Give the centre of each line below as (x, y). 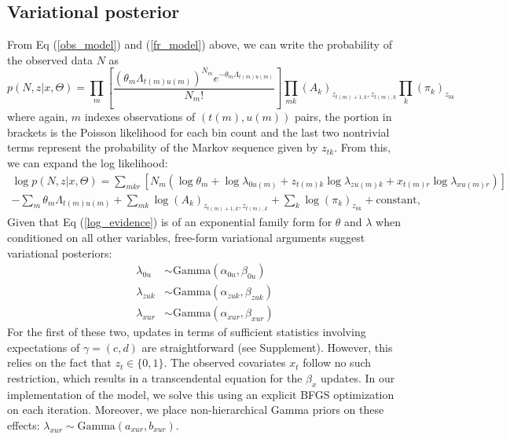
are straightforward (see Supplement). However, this (267, 347)
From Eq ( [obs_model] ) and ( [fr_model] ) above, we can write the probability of (200, 44)
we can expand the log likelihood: (88, 163)
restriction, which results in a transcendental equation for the (155, 378)
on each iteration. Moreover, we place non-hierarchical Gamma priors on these (196, 410)
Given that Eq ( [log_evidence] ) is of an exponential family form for (170, 222)
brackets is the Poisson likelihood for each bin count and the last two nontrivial (198, 132)
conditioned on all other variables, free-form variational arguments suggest (186, 237)
